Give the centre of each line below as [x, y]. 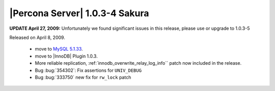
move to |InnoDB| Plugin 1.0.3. [66, 56]
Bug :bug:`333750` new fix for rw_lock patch [83, 77]
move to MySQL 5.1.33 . [59, 49]
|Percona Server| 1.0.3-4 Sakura [79, 13]
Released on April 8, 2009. [37, 37]
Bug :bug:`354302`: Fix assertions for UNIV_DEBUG [88, 70]
